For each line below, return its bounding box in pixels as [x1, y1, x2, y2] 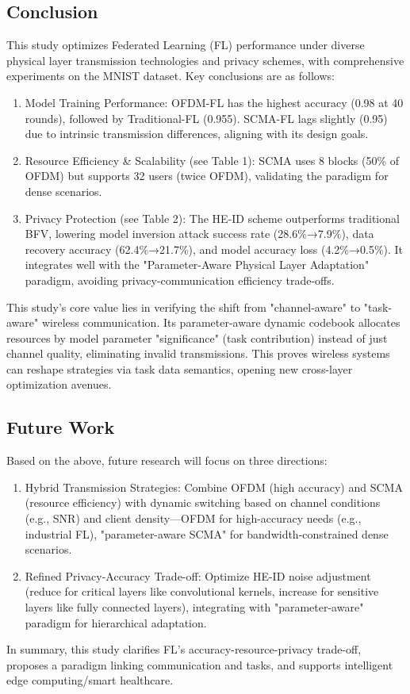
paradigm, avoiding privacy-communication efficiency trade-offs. [25, 271, 335, 288]
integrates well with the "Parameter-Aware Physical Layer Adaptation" [25, 256, 370, 273]
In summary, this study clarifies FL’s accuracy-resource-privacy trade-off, [6, 641, 362, 658]
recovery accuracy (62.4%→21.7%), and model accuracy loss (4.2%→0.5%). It [25, 240, 404, 257]
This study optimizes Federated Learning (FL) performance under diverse [6, 36, 365, 53]
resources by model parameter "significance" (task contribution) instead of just [6, 329, 388, 346]
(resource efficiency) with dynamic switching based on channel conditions [25, 494, 381, 511]
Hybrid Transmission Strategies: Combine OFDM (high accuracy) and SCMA [25, 478, 403, 495]
